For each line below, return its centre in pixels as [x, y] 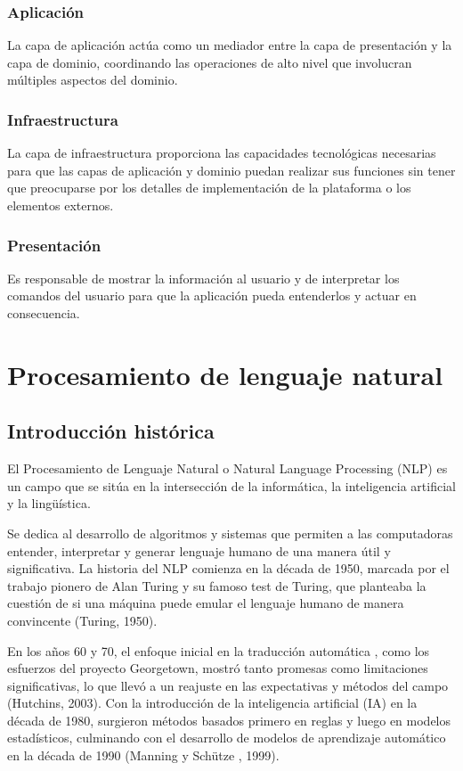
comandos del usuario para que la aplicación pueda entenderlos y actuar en [212, 295]
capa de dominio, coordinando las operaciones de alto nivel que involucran [210, 62]
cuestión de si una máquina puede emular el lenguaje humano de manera [206, 603]
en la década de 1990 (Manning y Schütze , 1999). [143, 755]
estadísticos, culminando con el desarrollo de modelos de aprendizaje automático [227, 738]
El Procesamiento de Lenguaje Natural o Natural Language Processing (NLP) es [227, 468]
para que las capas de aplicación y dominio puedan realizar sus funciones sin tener [231, 170]
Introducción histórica [111, 431]
